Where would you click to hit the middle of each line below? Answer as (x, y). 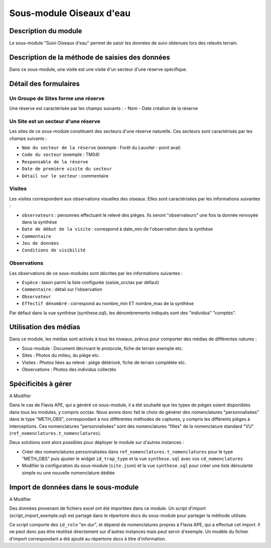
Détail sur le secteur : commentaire (65, 175)
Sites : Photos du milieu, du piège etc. (61, 355)
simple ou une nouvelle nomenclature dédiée (68, 473)
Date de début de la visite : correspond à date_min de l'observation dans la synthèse (117, 229)
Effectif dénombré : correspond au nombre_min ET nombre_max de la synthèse (108, 304)
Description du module (46, 31)
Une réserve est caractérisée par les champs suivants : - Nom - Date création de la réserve (104, 109)
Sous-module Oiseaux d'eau (70, 13)
